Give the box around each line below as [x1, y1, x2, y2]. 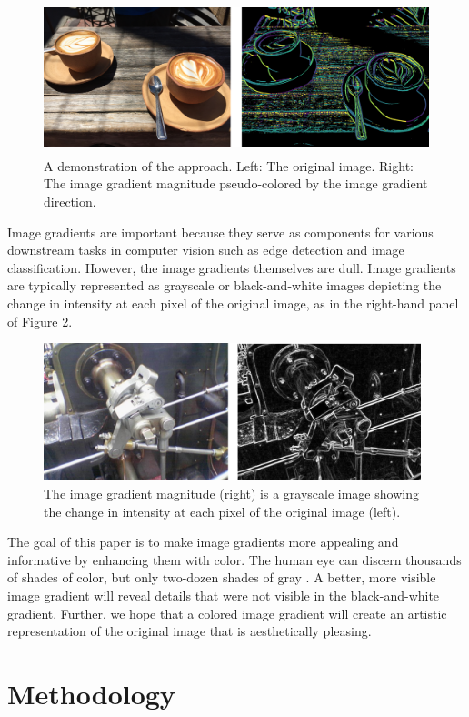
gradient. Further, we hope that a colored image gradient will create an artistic [7, 603, 447, 622]
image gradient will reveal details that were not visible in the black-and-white [7, 585, 440, 604]
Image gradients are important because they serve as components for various [7, 222, 434, 241]
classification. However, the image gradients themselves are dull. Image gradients [7, 258, 456, 277]
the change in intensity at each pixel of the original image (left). [44, 501, 401, 520]
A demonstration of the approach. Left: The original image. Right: [44, 156, 414, 175]
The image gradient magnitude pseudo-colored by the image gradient [44, 174, 428, 193]
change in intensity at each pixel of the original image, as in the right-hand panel [7, 294, 459, 313]
